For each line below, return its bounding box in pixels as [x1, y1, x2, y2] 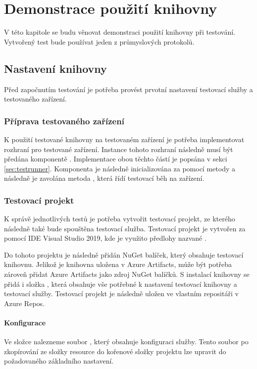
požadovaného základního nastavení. [4, 356, 114, 366]
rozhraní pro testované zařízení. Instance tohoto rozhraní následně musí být [4, 144, 233, 154]
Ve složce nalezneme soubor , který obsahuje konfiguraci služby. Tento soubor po [4, 336, 249, 347]
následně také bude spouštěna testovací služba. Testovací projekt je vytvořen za [4, 223, 246, 233]
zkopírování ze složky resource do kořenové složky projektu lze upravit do [4, 346, 226, 356]
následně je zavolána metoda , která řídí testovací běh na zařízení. [4, 173, 205, 183]
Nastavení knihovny [4, 60, 107, 76]
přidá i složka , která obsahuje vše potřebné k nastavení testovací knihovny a [4, 278, 237, 289]
